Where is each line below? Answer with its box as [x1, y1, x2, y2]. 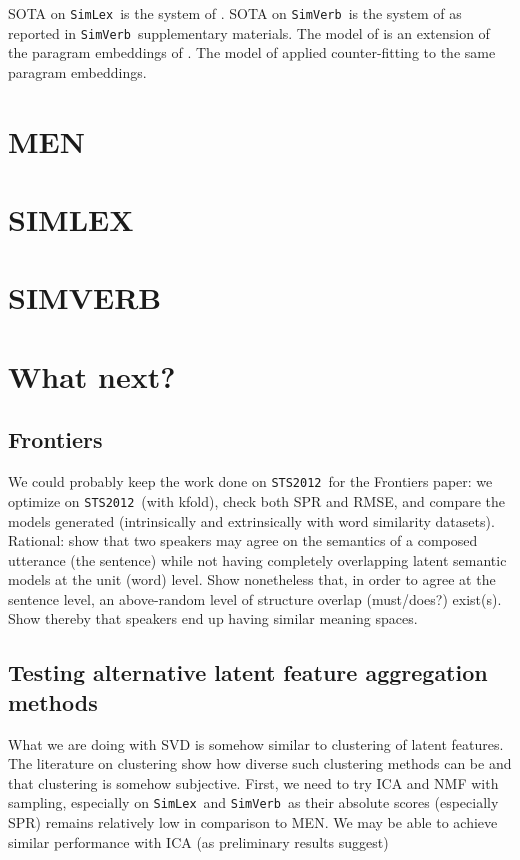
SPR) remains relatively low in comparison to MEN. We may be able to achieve [8, 812, 498, 833]
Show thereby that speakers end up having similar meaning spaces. [8, 608, 418, 629]
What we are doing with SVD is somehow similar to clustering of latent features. [8, 733, 504, 754]
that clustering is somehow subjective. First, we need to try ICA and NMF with [8, 772, 499, 793]
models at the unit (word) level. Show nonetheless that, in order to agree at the [8, 569, 496, 590]
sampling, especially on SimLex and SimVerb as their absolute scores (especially [8, 792, 499, 813]
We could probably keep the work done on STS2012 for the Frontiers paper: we [8, 471, 493, 492]
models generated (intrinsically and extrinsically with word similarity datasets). [8, 510, 495, 531]
